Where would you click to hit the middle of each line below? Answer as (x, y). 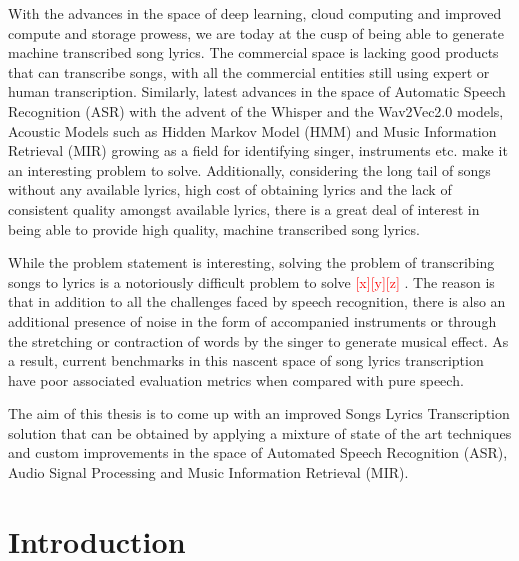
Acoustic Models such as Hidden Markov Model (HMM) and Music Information (252, 130)
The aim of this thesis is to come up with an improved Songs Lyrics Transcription (259, 413)
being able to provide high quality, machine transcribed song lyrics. (214, 228)
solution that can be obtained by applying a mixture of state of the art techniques (260, 432)
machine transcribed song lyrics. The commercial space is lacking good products (253, 52)
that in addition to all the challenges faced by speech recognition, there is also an (257, 301)
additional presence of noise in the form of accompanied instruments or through (252, 320)
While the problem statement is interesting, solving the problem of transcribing (251, 262)
